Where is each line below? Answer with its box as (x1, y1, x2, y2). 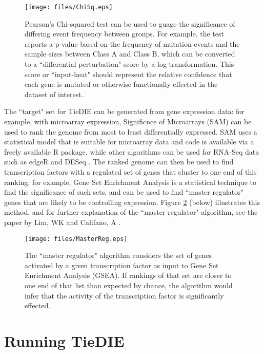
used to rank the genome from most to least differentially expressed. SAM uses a (4, 126, 257, 137)
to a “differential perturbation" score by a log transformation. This (25, 59, 234, 69)
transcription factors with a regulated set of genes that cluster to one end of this (4, 166, 257, 177)
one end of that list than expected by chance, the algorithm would (25, 280, 233, 290)
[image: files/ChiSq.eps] (25, 4, 113, 11)
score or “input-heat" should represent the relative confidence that (25, 68, 232, 79)
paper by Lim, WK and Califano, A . (4, 216, 121, 227)
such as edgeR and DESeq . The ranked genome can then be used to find (4, 156, 234, 167)
